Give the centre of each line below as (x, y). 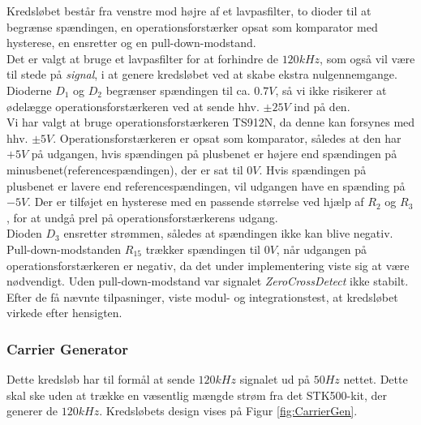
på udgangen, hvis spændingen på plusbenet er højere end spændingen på (214, 154)
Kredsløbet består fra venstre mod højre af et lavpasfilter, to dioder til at (189, 11)
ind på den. (322, 106)
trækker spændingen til (203, 249)
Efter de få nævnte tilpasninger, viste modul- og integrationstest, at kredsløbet (202, 296)
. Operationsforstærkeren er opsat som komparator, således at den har (227, 137)
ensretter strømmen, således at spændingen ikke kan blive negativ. (228, 233)
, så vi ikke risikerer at (331, 90)
